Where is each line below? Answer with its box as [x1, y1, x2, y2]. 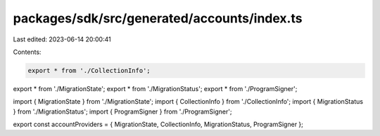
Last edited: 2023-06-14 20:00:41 [13, 35, 112, 43]
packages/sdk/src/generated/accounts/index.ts [13, 11, 303, 26]
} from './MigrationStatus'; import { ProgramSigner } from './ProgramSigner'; [13, 107, 232, 116]
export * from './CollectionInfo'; [27, 67, 151, 74]
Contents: [13, 48, 42, 56]
